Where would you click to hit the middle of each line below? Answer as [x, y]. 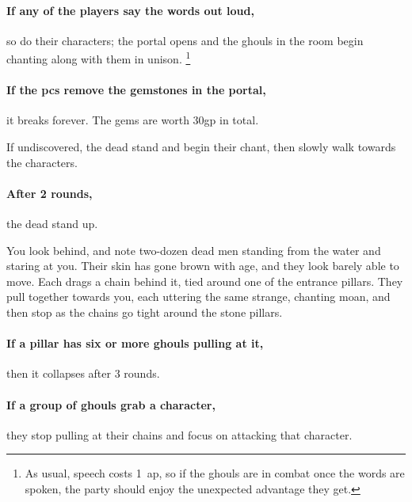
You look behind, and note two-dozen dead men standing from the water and [194, 250]
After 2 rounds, [50, 193]
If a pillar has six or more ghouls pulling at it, [135, 343]
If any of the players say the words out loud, [130, 10]
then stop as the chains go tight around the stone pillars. [145, 312]
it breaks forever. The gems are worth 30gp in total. [133, 120]
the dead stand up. [52, 224]
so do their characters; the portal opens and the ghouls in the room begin [185, 40]
